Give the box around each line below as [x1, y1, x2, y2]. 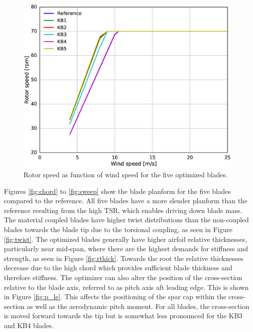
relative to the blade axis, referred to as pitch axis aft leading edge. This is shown [4, 282, 249, 292]
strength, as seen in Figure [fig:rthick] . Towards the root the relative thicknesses [4, 253, 244, 263]
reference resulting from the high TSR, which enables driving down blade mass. [4, 205, 242, 215]
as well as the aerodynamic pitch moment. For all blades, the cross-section [26, 301, 250, 311]
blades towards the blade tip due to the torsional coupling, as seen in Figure [4, 224, 232, 235]
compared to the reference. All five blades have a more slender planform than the [4, 195, 248, 206]
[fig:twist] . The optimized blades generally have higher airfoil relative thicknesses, [4, 234, 247, 244]
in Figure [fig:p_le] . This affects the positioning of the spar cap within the [4, 291, 227, 302]
